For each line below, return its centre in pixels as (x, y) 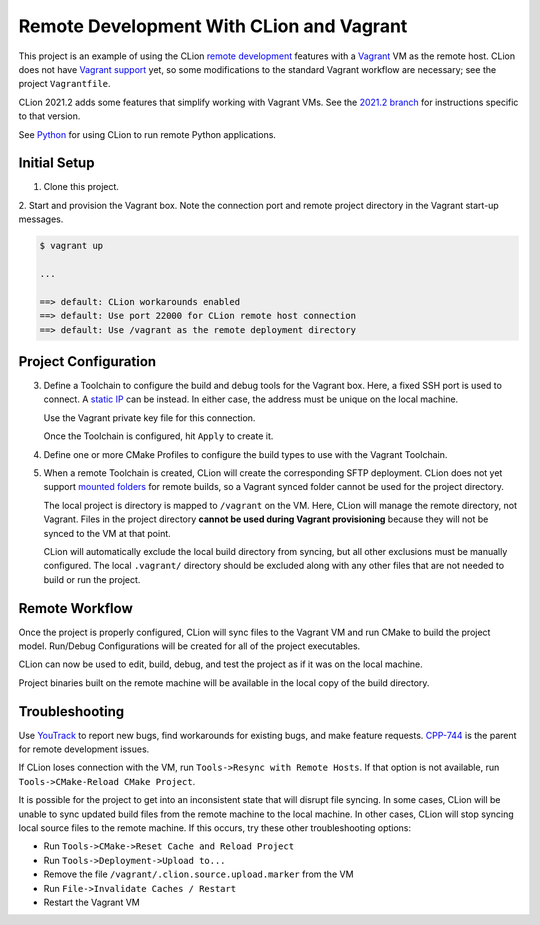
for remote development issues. (84, 749)
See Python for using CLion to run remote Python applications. (147, 134)
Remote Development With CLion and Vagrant (213, 26)
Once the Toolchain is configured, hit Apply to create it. (158, 436)
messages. (41, 219)
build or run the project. (92, 579)
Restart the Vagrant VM (91, 902)
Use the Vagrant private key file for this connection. (149, 417)
